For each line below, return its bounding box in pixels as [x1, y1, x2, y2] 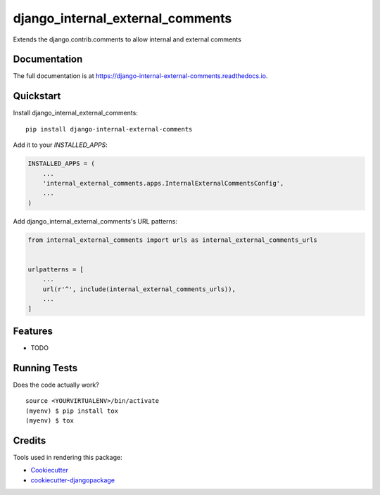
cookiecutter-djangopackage [30, 475, 115, 484]
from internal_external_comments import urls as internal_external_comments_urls [27, 236, 318, 244]
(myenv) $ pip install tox [25, 406, 119, 415]
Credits [13, 435, 46, 446]
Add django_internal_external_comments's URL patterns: [13, 217, 178, 225]
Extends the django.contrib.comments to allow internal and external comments [13, 35, 242, 44]
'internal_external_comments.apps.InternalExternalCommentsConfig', [42, 179, 284, 187]
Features [13, 325, 53, 337]
